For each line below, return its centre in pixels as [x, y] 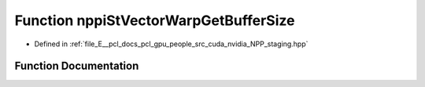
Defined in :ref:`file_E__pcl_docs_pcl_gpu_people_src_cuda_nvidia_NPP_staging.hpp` [171, 44]
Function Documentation [77, 66]
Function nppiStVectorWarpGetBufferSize [155, 20]
